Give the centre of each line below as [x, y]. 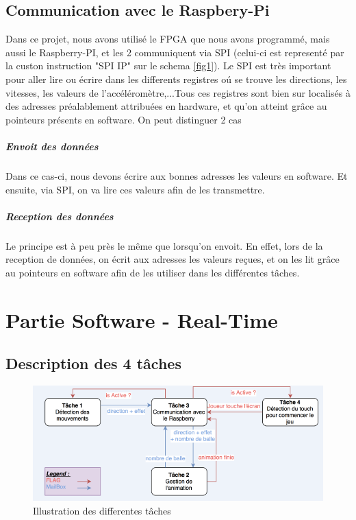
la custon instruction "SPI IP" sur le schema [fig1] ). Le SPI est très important [168, 66]
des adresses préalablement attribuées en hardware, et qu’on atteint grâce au [166, 106]
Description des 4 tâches [93, 363]
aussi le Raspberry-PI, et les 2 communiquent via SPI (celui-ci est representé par [175, 52]
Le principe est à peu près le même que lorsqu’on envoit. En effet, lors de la [164, 245]
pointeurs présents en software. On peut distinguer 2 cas [124, 119]
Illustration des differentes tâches [102, 511]
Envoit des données [52, 146]
